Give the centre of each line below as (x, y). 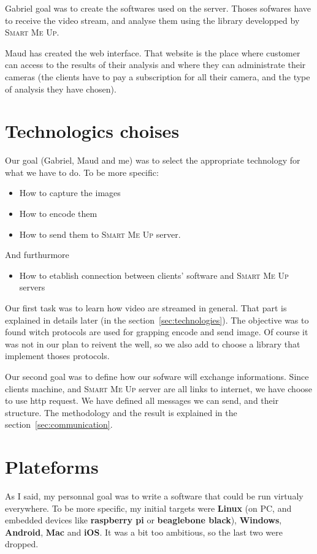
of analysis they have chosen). (61, 89)
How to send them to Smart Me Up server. (100, 234)
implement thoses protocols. (57, 356)
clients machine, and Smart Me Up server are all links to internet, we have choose (159, 388)
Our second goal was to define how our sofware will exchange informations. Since (157, 376)
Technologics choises (92, 131)
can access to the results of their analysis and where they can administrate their (155, 65)
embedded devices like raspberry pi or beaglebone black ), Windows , (143, 520)
